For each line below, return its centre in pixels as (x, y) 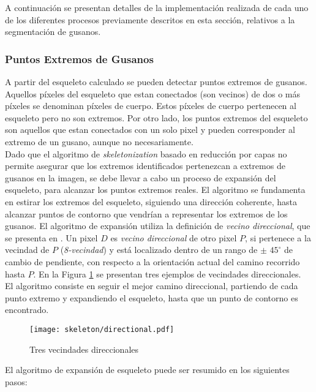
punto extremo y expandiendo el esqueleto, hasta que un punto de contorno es (152, 297)
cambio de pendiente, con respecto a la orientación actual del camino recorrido (152, 261)
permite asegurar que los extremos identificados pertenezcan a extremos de (145, 166)
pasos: (16, 381)
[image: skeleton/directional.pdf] (102, 329)
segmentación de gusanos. (53, 32)
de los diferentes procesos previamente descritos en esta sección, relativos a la (150, 19)
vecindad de (27, 250)
